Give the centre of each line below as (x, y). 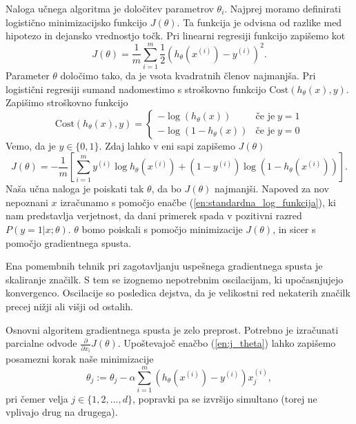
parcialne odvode (41, 343)
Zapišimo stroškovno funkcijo (67, 102)
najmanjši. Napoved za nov (272, 189)
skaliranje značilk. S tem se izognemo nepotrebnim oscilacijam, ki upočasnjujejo (175, 279)
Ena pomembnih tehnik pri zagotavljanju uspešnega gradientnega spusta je (164, 266)
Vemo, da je (31, 145)
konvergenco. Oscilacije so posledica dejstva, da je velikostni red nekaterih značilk (178, 293)
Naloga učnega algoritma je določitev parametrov (110, 8)
